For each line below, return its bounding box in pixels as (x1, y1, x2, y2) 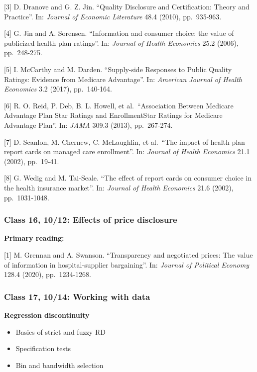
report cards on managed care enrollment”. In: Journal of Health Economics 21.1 (4, 146, 250, 157)
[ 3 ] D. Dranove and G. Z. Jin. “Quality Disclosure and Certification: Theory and (4, 1, 250, 11)
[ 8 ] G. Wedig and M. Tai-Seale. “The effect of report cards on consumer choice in (4, 173, 252, 183)
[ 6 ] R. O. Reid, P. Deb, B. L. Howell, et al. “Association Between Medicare (4, 100, 234, 110)
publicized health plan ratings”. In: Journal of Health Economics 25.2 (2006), (4, 37, 239, 48)
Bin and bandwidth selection (15, 360, 104, 370)
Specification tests (15, 343, 71, 354)
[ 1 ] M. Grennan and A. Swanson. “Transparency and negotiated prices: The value (4, 249, 253, 260)
